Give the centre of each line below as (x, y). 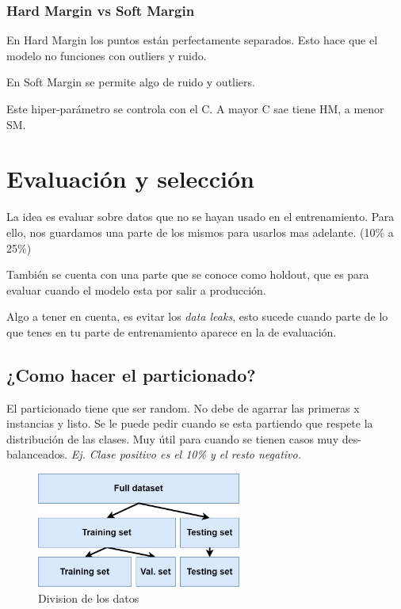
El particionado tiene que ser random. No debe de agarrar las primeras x (183, 407)
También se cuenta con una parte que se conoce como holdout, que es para (188, 274)
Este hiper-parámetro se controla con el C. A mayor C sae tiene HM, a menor (195, 108)
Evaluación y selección (130, 179)
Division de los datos (89, 598)
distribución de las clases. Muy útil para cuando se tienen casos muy (173, 438)
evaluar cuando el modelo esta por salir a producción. (136, 289)
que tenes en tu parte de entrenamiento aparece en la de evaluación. (172, 331)
